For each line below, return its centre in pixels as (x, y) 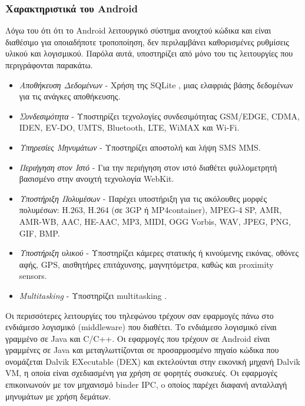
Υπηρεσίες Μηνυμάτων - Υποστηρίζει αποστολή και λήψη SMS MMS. (140, 147)
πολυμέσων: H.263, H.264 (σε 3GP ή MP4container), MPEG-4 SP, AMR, (150, 210)
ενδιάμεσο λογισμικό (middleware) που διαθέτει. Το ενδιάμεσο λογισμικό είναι (141, 327)
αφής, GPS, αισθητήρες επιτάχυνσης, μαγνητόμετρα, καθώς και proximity (146, 264)
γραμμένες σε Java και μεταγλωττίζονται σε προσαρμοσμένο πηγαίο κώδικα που (142, 350)
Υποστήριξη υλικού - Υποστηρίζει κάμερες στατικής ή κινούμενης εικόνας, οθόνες (159, 253)
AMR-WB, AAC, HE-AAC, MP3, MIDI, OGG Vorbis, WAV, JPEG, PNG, (155, 221)
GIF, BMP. (39, 233)
